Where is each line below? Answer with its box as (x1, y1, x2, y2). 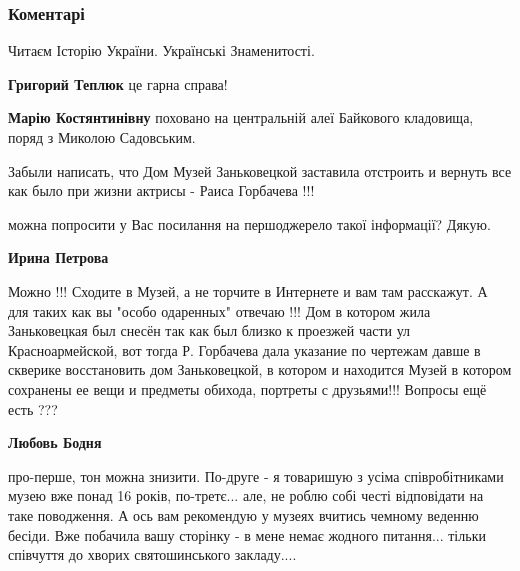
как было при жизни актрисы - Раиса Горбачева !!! (8, 180, 315, 201)
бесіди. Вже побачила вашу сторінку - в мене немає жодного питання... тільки (8, 524, 486, 545)
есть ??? (8, 398, 58, 419)
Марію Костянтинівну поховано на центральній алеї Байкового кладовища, (8, 107, 474, 128)
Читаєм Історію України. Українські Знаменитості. (8, 40, 315, 61)
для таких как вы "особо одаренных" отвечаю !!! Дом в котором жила (8, 300, 431, 321)
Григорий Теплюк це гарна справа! (8, 73, 228, 94)
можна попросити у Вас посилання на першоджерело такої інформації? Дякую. (8, 213, 491, 234)
